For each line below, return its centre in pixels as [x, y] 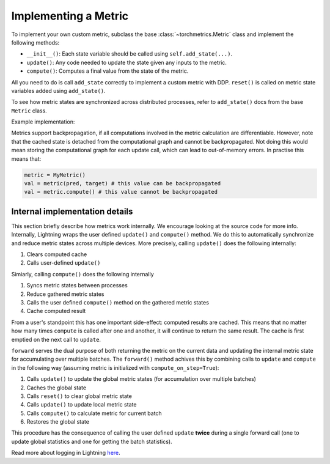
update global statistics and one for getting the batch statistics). [92, 441]
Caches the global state [57, 388]
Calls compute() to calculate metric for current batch [94, 413]
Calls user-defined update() [64, 263]
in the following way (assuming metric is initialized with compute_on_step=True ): [115, 367]
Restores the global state [58, 422]
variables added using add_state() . [59, 90]
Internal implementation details [72, 211]
